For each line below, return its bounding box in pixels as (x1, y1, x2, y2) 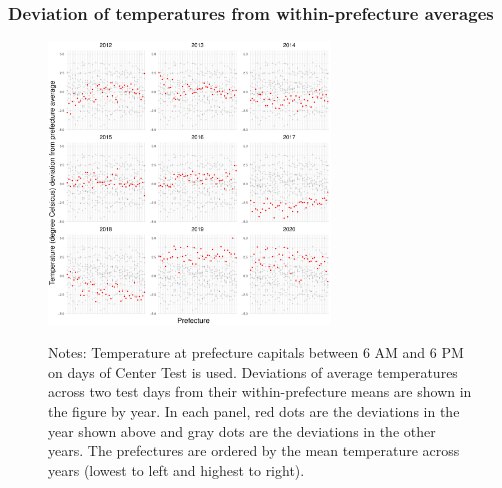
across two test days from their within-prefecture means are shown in (48, 381, 472, 402)
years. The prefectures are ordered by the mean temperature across (48, 440, 460, 461)
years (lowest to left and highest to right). (48, 459, 305, 480)
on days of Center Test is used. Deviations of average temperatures (48, 361, 458, 382)
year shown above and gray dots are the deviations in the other (48, 420, 436, 441)
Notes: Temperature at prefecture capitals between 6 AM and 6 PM (48, 342, 464, 363)
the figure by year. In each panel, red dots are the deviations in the (48, 401, 460, 422)
